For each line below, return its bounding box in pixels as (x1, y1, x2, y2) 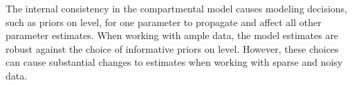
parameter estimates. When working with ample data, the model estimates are (6, 28, 339, 42)
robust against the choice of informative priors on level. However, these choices (6, 41, 339, 56)
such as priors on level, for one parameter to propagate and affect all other (6, 14, 322, 29)
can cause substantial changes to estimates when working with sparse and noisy (6, 55, 343, 69)
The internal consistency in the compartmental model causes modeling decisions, (6, 1, 348, 15)
